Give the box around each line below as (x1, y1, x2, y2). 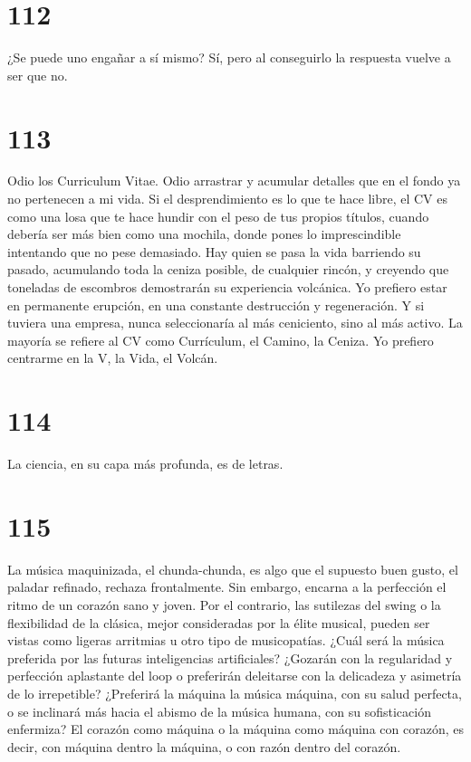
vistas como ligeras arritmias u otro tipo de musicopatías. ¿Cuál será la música (7, 631, 445, 650)
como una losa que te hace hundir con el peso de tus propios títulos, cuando (7, 206, 429, 225)
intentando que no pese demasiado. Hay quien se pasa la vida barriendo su (7, 242, 421, 261)
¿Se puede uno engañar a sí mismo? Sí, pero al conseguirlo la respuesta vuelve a (7, 48, 451, 67)
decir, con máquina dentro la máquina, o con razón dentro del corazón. (7, 737, 401, 756)
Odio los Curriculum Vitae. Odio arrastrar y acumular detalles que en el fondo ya (7, 171, 461, 190)
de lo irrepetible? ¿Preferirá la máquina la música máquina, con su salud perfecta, (7, 683, 462, 702)
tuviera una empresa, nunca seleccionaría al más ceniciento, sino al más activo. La (7, 313, 463, 332)
